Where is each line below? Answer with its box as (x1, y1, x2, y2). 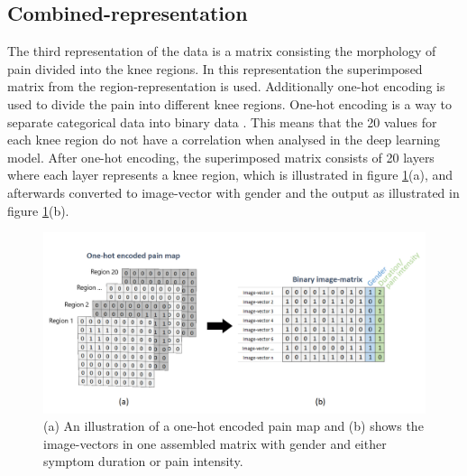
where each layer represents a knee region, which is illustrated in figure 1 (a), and (7, 165, 453, 184)
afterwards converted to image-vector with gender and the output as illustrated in (7, 182, 460, 201)
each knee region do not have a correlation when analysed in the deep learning (7, 130, 441, 149)
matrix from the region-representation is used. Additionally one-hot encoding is (7, 77, 445, 96)
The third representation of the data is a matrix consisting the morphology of (7, 42, 436, 61)
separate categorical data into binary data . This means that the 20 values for (7, 112, 437, 131)
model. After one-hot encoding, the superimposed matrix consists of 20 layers (7, 147, 435, 166)
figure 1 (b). (7, 201, 69, 219)
